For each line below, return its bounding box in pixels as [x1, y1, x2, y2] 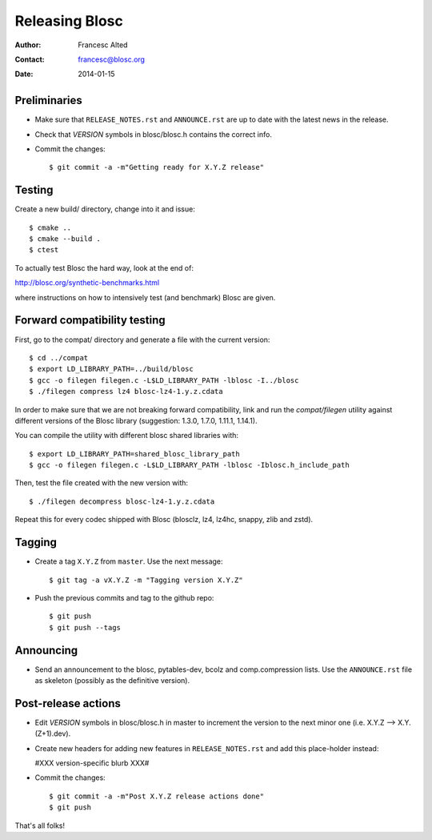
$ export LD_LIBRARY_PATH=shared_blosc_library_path [29, 449, 240, 458]
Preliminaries [14, 94, 83, 107]
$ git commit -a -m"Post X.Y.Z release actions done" [49, 791, 264, 801]
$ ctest [29, 245, 59, 255]
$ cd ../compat [29, 353, 89, 362]
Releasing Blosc [14, 12, 123, 30]
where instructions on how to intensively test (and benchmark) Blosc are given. [14, 292, 276, 302]
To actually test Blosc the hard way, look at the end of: [14, 263, 194, 272]
